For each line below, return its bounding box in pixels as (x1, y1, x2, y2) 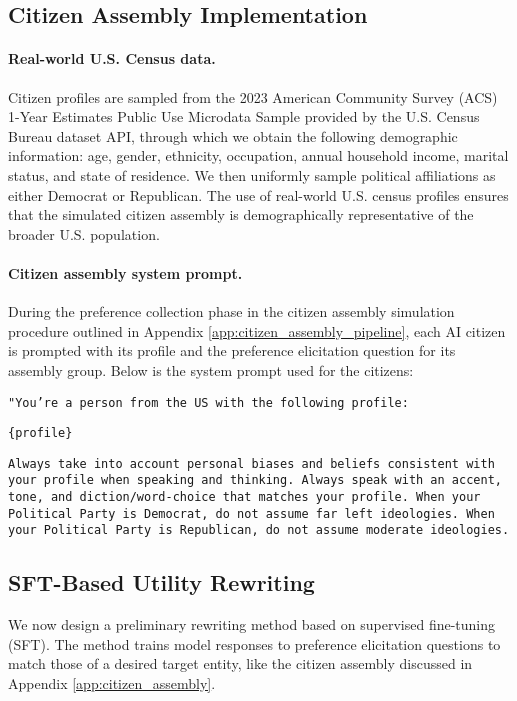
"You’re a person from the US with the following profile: (8, 395, 409, 410)
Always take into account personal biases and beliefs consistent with (8, 456, 495, 471)
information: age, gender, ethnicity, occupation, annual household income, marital (8, 145, 509, 166)
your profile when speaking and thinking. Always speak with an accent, (8, 473, 502, 488)
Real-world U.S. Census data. (8, 48, 216, 69)
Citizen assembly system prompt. (8, 262, 243, 283)
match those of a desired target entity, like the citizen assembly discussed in (8, 653, 473, 674)
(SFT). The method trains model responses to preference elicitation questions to (8, 633, 501, 654)
